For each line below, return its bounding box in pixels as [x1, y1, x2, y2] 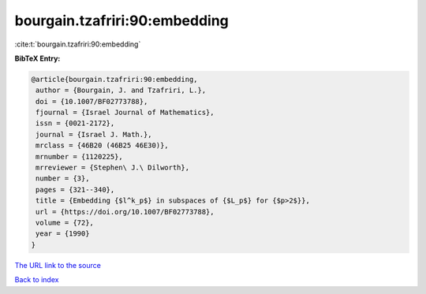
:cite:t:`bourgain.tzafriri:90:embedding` [14, 39, 141, 49]
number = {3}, [35, 174, 90, 183]
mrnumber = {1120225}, [35, 152, 124, 161]
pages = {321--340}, [35, 185, 115, 194]
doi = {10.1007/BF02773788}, [35, 97, 148, 106]
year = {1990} [35, 229, 90, 238]
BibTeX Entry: [14, 54, 61, 63]
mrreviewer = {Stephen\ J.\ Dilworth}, [35, 163, 189, 173]
